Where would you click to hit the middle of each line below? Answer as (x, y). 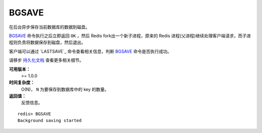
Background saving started (50, 121)
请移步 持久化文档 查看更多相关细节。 (46, 60)
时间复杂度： (22, 82)
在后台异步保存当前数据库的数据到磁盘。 (49, 27)
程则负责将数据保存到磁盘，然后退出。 (47, 42)
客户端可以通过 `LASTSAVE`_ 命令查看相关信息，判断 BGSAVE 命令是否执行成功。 (90, 51)
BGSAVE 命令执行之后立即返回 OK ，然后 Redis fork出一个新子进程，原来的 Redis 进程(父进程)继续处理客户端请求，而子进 (130, 36)
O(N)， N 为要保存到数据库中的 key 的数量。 (65, 89)
